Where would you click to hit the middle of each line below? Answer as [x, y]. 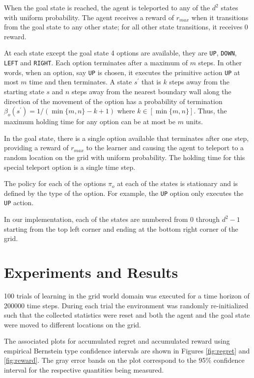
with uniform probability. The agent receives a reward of [89, 17]
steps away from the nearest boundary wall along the [152, 91]
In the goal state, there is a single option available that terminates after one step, [127, 138]
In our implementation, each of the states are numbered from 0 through [112, 219]
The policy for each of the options [55, 183]
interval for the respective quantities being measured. [84, 370]
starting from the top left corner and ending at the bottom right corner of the [121, 229]
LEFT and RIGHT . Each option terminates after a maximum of [96, 63]
